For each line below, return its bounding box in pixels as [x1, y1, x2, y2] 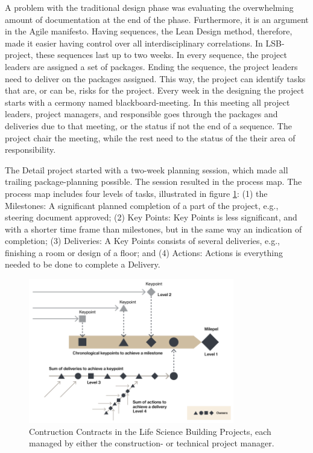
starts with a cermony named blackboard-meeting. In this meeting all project [5, 95, 290, 108]
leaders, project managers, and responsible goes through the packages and [5, 108, 278, 120]
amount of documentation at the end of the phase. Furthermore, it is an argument [5, 13, 309, 25]
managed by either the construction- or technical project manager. [29, 437, 274, 449]
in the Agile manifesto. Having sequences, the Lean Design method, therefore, [5, 25, 292, 37]
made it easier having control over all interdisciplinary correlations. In [5, 36, 263, 49]
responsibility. [5, 143, 56, 156]
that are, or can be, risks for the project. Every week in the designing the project [5, 84, 305, 97]
